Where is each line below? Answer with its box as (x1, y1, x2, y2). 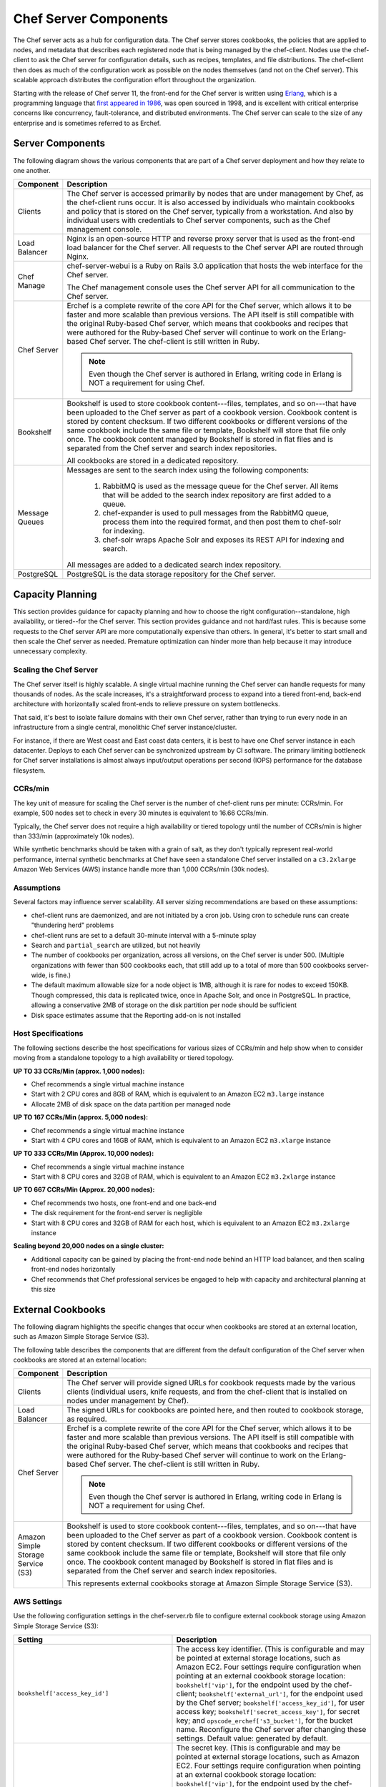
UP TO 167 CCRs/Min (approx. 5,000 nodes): (13, 1113, 149, 1122)
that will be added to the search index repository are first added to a (102, 490, 332, 500)
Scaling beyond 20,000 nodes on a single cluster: (13, 1242, 164, 1250)
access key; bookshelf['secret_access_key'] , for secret (176, 1706, 360, 1716)
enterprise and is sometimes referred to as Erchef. (13, 119, 162, 127)
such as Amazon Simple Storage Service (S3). (13, 1332, 149, 1341)
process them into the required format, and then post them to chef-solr (102, 517, 342, 527)
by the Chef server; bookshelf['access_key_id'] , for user (176, 1698, 365, 1708)
